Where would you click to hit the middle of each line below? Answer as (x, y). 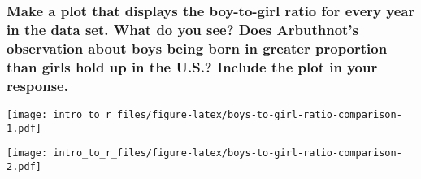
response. (37, 85)
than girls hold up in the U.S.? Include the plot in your (192, 66)
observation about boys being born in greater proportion (197, 48)
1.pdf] (24, 128)
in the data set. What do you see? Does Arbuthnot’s (182, 29)
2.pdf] (24, 166)
